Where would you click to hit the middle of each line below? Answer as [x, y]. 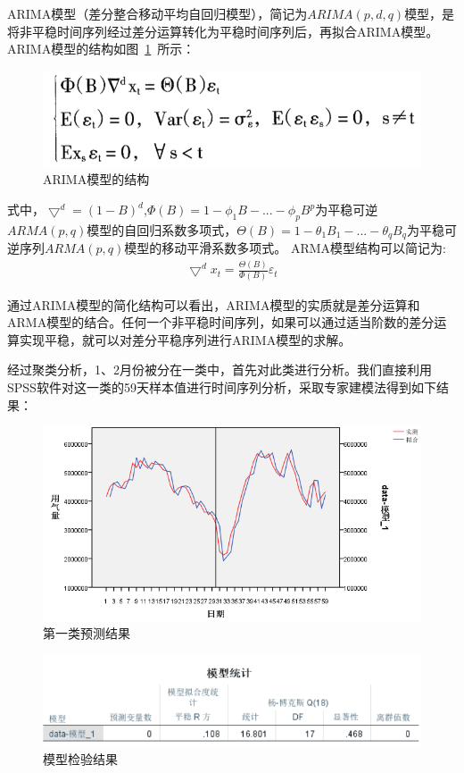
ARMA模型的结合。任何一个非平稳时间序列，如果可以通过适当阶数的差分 [221, 322]
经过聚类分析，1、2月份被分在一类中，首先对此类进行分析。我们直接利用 [220, 370]
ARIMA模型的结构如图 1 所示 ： [101, 49]
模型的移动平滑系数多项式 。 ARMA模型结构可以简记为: [285, 248]
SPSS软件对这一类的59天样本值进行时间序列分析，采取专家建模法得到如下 [222, 386]
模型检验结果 [80, 759]
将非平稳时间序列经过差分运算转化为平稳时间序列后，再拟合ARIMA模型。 [223, 31]
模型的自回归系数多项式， [162, 229]
